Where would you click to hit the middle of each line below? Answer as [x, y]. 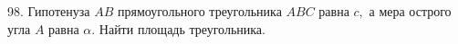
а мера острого [410, 11]
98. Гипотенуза [49, 11]
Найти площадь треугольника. [182, 28]
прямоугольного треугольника [199, 11]
